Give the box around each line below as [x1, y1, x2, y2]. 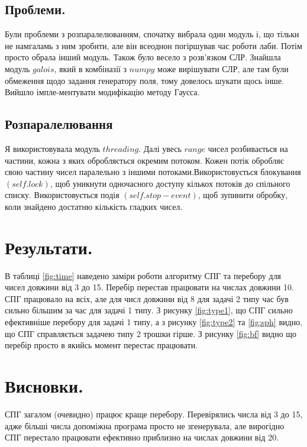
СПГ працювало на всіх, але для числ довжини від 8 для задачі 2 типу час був [5, 292, 289, 305]
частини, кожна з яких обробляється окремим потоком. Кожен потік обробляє [5, 154, 284, 166]
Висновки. [5, 374, 83, 397]
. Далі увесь [138, 142, 182, 154]
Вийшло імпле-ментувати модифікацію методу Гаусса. [5, 86, 200, 98]
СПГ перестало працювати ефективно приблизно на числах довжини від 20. [5, 431, 279, 443]
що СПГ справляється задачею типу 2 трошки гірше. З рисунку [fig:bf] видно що [5, 327, 297, 339]
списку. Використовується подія [5, 189, 119, 201]
